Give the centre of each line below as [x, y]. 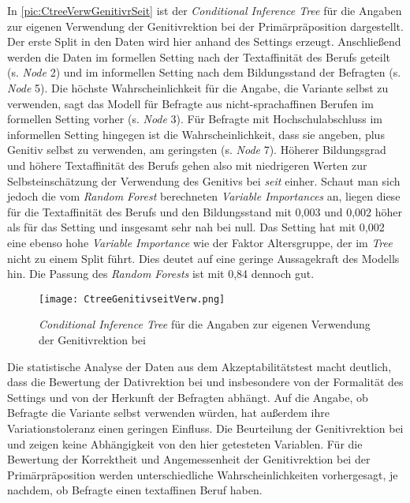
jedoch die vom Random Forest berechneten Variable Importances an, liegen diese [204, 196]
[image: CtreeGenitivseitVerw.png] [132, 299]
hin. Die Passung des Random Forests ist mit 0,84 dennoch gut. [161, 274]
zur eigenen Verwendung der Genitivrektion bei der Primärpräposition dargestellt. [205, 26]
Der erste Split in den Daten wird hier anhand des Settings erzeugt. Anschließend [204, 41]
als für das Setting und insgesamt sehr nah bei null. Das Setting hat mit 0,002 [196, 227]
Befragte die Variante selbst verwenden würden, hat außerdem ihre [168, 413]
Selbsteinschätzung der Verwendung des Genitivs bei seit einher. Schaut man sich [204, 180]
